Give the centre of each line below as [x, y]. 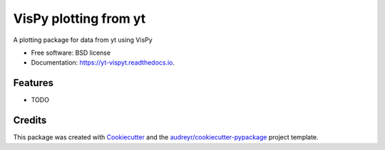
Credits [30, 120]
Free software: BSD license [71, 53]
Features [33, 83]
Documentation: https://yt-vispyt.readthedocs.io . [103, 63]
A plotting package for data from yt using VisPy [83, 40]
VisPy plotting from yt [79, 18]
